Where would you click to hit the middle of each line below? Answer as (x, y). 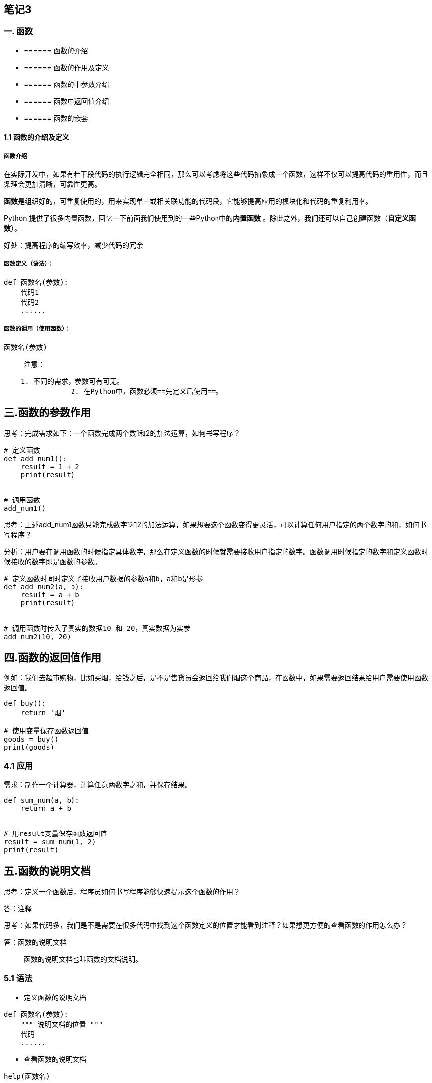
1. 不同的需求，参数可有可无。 (72, 381)
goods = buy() (31, 739)
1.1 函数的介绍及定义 (36, 137)
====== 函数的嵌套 (56, 118)
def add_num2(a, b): (44, 587)
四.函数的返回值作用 (53, 658)
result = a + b (50, 595)
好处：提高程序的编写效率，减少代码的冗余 (73, 245)
